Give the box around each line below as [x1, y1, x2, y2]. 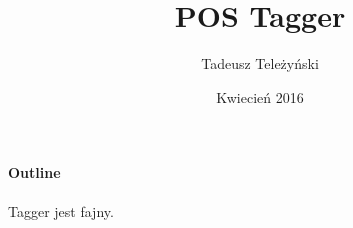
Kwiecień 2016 [216, 86, 304, 107]
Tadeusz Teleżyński [201, 53, 319, 74]
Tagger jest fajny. [8, 200, 114, 221]
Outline [8, 162, 61, 183]
